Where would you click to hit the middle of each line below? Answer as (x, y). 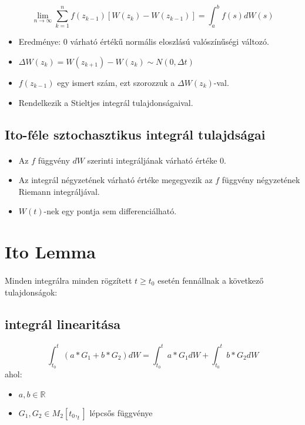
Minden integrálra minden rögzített (68, 280)
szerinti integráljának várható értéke (152, 160)
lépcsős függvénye (121, 412)
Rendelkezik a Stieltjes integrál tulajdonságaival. (106, 102)
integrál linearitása (63, 323)
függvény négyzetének (261, 180)
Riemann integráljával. (59, 191)
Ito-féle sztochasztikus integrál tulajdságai (135, 134)
